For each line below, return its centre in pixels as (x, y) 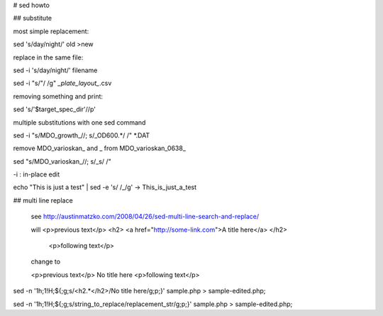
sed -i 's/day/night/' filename (55, 70)
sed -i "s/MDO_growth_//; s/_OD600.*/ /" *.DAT (82, 135)
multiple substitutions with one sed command (79, 122)
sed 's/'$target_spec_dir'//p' (54, 109)
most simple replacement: (51, 31)
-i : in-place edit (37, 174)
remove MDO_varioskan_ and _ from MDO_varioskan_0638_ (99, 148)
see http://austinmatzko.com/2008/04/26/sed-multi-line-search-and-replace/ (145, 217)
